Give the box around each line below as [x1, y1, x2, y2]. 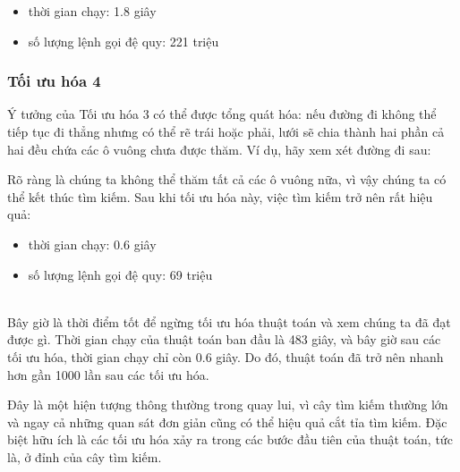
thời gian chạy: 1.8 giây [28, 2, 157, 20]
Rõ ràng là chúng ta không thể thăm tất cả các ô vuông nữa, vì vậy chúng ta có [7, 170, 447, 189]
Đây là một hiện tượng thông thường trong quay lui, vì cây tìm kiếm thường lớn [7, 395, 448, 414]
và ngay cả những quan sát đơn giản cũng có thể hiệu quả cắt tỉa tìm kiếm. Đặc [7, 412, 447, 431]
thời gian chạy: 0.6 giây [28, 234, 157, 253]
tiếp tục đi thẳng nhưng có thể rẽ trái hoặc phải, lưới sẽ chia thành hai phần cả [7, 122, 445, 140]
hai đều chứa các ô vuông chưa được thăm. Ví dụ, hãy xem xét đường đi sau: [7, 139, 431, 158]
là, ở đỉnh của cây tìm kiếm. [7, 447, 162, 466]
